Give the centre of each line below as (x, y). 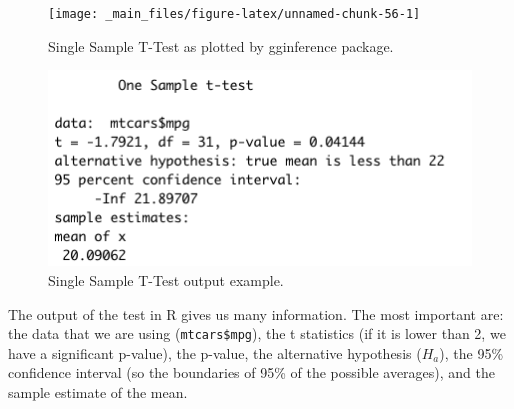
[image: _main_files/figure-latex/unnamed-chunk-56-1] (234, 14)
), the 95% (471, 352)
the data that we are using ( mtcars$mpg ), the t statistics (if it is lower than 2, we (257, 333)
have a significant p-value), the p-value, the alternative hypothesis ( (215, 352)
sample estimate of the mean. (98, 391)
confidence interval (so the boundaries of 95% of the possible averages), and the (251, 372)
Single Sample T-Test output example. (166, 279)
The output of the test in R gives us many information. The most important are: (256, 313)
